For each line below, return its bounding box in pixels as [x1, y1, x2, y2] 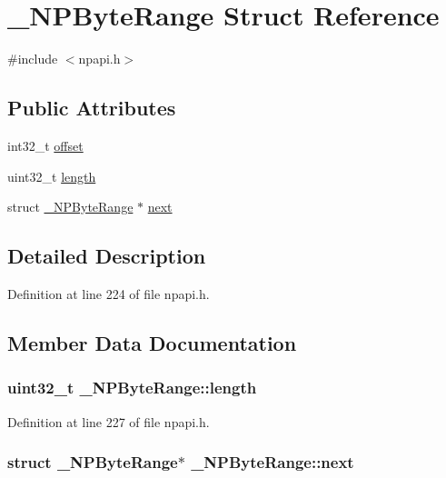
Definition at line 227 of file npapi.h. [7, 412, 210, 431]
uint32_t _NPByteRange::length [7, 376, 257, 399]
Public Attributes [7, 94, 176, 122]
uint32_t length [7, 166, 96, 185]
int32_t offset [7, 135, 84, 154]
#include [7, 49, 58, 68]
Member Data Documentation [7, 328, 297, 356]
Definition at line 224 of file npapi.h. [7, 284, 210, 303]
